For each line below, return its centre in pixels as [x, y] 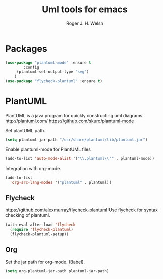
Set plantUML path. [25, 130]
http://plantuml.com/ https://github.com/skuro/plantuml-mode [70, 121]
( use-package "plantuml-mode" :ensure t [48, 62]
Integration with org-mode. [33, 168]
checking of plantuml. [28, 215]
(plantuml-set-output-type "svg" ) [53, 72]
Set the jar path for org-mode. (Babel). [45, 262]
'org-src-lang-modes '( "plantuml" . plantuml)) [61, 182]
